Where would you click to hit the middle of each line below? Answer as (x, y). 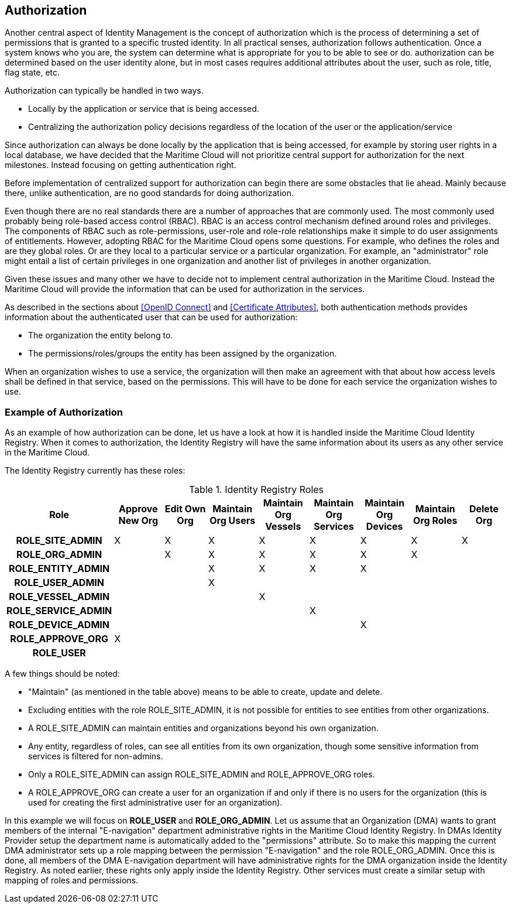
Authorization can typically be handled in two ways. (104, 91)
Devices (384, 527)
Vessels (283, 527)
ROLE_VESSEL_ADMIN (59, 597)
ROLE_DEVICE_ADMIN (59, 625)
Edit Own (185, 509)
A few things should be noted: (62, 674)
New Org (138, 521)
